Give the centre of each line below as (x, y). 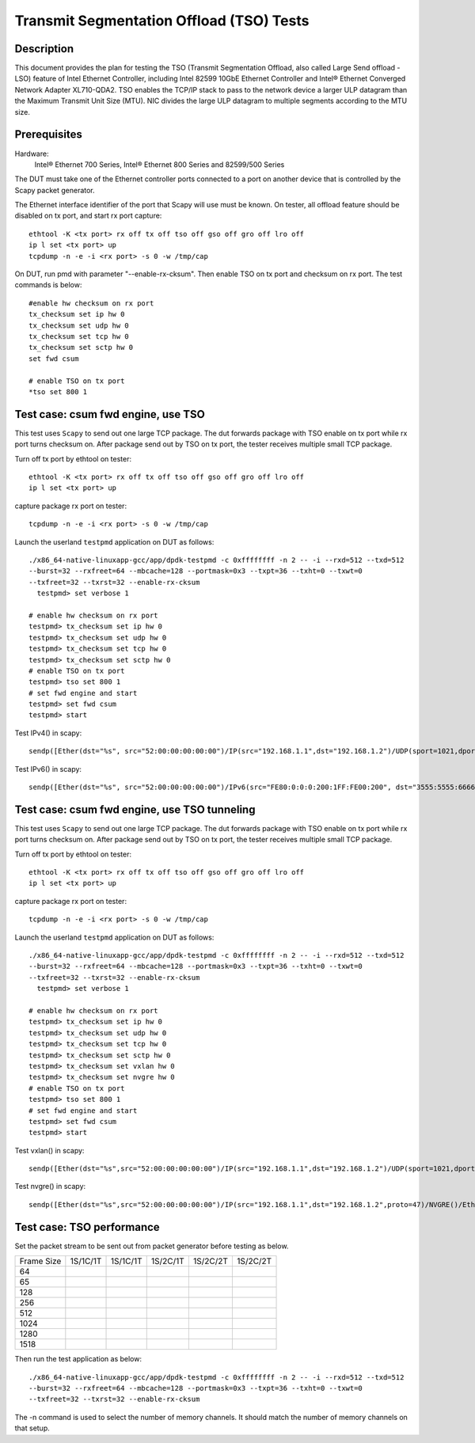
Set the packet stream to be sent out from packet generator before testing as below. (152, 1246)
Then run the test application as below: (78, 1359)
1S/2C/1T (168, 1261)
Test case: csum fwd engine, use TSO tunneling (135, 809)
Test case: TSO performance (87, 1227)
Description (44, 49)
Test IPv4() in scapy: (48, 733)
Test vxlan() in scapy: (49, 1150)
